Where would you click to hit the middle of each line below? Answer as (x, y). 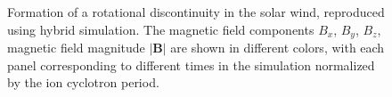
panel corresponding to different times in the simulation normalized (191, 65)
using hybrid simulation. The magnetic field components (161, 29)
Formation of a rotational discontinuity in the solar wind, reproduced (196, 12)
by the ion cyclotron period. (83, 82)
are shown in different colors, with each (278, 48)
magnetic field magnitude (76, 48)
